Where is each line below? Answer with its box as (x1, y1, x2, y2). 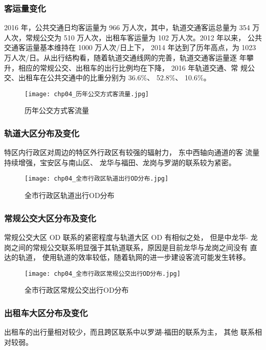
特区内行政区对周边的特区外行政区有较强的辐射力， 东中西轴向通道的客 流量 (4, 147, 260, 158)
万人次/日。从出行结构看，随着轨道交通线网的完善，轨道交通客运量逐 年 (4, 52, 247, 62)
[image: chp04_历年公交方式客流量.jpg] (25, 90, 149, 98)
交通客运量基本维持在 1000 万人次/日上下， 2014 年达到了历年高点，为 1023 (4, 42, 256, 53)
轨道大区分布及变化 (4, 126, 80, 139)
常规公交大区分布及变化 (4, 211, 96, 224)
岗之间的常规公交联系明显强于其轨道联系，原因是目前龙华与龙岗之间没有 (4, 242, 248, 252)
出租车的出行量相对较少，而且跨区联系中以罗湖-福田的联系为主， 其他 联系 (4, 326, 255, 337)
